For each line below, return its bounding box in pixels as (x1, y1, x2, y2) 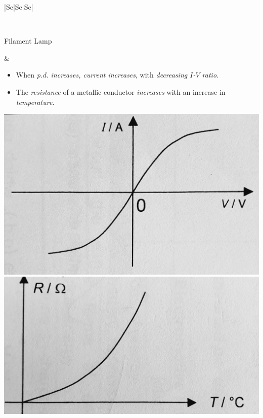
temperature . (16, 96, 55, 107)
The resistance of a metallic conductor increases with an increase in (16, 86, 226, 97)
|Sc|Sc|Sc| (4, 2, 33, 12)
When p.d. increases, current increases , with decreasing (16, 69, 188, 80)
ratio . (202, 69, 218, 80)
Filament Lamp (4, 35, 52, 46)
